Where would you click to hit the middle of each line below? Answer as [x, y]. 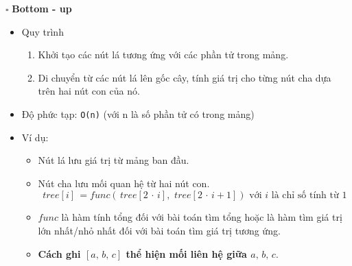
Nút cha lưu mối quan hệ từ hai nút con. [124, 183]
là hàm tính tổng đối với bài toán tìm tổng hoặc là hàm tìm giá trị [202, 217]
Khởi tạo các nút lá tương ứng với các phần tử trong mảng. [163, 55]
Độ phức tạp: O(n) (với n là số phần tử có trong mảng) [138, 113]
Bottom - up [42, 8]
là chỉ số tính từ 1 [309, 196]
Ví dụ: [35, 137]
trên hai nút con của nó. [89, 91]
